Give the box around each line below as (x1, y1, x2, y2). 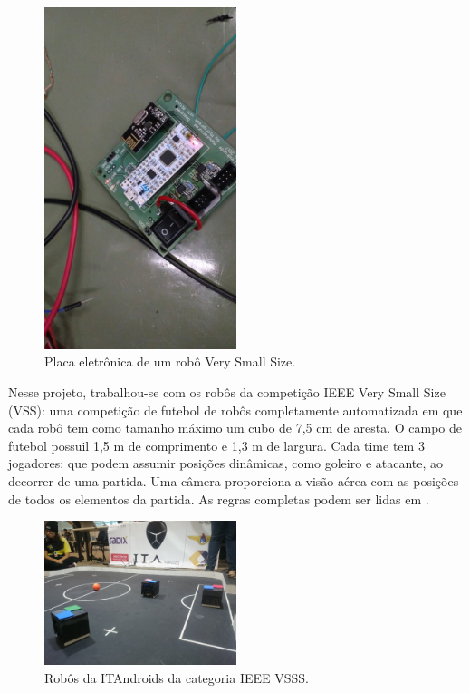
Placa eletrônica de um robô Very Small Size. (44, 352, 296, 371)
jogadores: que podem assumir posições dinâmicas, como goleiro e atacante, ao (8, 454, 444, 473)
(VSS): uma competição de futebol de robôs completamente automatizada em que (8, 400, 463, 419)
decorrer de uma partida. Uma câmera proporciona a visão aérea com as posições (8, 472, 459, 491)
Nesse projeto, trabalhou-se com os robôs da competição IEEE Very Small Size (8, 383, 446, 402)
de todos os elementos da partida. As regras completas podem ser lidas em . (8, 489, 429, 508)
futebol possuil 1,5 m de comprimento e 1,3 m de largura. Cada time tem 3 (8, 435, 425, 454)
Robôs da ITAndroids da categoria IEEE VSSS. (44, 668, 309, 687)
